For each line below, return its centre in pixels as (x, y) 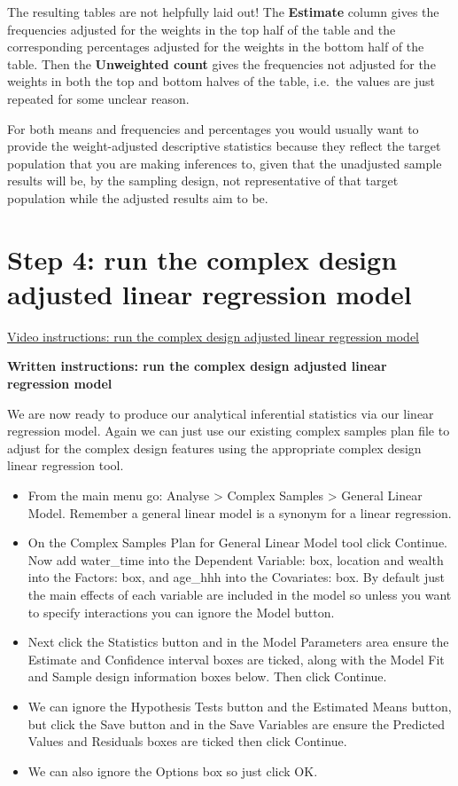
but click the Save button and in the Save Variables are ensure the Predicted (237, 723)
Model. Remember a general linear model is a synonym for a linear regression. (240, 512)
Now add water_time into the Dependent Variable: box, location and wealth (236, 559)
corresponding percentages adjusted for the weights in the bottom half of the (216, 47)
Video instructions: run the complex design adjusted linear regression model (213, 336)
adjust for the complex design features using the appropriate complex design (214, 448)
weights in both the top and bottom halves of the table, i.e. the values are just (221, 81)
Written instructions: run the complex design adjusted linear (197, 366)
